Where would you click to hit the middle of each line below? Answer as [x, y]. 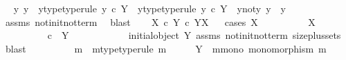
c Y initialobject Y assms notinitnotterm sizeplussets [194, 35]
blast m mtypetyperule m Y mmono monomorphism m [166, 48]
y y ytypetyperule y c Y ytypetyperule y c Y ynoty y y [149, 8]
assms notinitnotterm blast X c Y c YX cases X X [160, 21]
